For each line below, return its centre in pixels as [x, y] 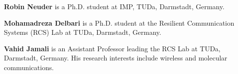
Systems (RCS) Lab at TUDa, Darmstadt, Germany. [83, 32]
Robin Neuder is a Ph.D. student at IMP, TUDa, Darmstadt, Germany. [114, 6]
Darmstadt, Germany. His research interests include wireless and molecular [116, 58]
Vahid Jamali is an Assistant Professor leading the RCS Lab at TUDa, [112, 48]
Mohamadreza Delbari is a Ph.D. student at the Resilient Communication [119, 22]
